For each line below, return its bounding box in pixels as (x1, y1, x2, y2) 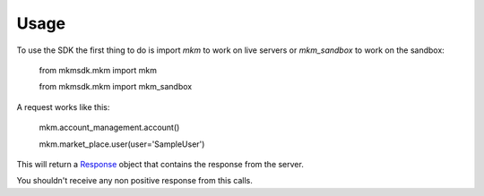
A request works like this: (16, 101, 110, 112)
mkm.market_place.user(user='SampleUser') (39, 139, 205, 149)
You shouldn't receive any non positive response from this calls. (16, 175, 253, 186)
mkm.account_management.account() (39, 122, 180, 133)
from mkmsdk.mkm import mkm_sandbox (39, 81, 193, 92)
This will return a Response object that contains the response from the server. (16, 158, 304, 169)
